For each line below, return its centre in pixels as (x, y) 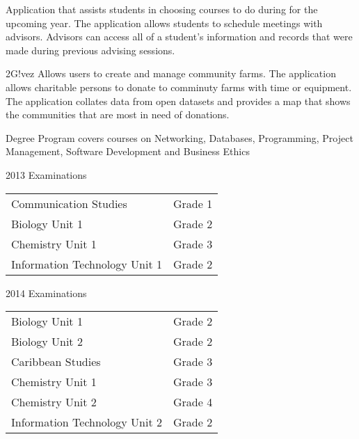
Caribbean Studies (56, 362)
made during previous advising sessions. (90, 50)
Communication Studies (69, 203)
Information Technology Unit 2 (87, 422)
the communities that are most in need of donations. (118, 114)
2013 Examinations (46, 174)
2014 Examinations (46, 293)
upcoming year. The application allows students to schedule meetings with (164, 23)
